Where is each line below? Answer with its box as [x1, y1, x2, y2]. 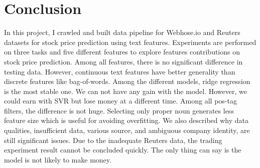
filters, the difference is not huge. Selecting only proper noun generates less [4, 105, 234, 115]
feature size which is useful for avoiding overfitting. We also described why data [4, 115, 249, 125]
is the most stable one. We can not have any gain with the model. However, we [4, 85, 247, 96]
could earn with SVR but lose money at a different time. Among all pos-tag [4, 95, 237, 106]
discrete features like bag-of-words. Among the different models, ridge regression [4, 76, 250, 86]
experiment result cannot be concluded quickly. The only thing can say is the [4, 144, 241, 155]
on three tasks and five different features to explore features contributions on [4, 46, 240, 57]
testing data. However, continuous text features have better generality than [4, 66, 235, 76]
